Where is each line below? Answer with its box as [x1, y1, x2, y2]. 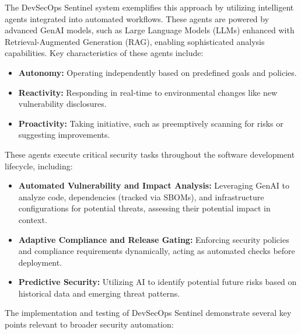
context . [18, 213, 47, 225]
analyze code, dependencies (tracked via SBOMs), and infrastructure [18, 190, 264, 203]
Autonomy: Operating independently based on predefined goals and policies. [18, 66, 297, 78]
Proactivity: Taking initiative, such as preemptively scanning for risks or [18, 117, 283, 129]
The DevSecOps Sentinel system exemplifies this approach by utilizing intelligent [5, 1, 294, 13]
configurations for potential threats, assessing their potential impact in [18, 202, 271, 214]
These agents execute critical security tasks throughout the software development [5, 148, 295, 160]
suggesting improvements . [18, 128, 110, 141]
